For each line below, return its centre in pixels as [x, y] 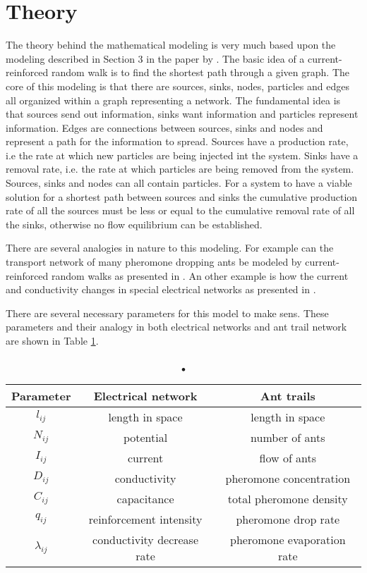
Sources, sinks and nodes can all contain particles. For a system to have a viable [179, 183]
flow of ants [288, 457]
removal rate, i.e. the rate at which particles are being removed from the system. [180, 169]
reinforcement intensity [145, 519]
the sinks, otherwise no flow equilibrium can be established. [134, 224]
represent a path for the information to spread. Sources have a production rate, [177, 141]
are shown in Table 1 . [52, 340]
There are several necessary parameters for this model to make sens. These [167, 313]
